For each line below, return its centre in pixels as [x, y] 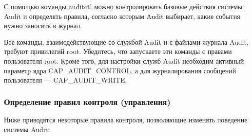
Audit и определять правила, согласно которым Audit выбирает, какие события [122, 16]
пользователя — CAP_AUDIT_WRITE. [66, 80]
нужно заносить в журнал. [43, 25]
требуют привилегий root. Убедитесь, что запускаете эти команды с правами [118, 51]
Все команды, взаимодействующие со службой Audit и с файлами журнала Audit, [126, 42]
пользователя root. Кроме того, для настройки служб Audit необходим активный [124, 60]
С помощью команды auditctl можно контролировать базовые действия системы [123, 6]
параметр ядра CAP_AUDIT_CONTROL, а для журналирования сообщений [120, 70]
